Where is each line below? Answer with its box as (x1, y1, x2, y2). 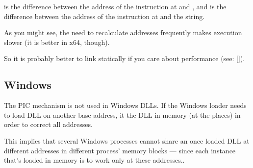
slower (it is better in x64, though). (4, 37, 110, 47)
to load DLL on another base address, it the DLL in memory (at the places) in (4, 109, 241, 120)
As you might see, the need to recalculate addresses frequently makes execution (4, 27, 242, 38)
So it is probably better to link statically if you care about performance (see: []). (4, 53, 245, 63)
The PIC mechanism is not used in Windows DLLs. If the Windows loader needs (4, 100, 247, 110)
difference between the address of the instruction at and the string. (4, 11, 205, 21)
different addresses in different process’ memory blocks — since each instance (4, 145, 236, 155)
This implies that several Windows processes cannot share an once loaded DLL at (4, 135, 250, 146)
